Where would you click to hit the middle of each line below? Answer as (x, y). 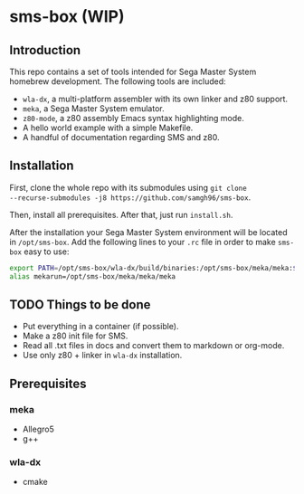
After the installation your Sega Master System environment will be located (148, 232)
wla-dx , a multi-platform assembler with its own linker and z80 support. (155, 99)
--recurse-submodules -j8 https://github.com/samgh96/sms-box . (130, 197)
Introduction (45, 50)
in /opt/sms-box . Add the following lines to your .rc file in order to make (142, 242)
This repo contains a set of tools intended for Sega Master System (133, 71)
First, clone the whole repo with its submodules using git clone (128, 187)
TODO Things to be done (80, 304)
